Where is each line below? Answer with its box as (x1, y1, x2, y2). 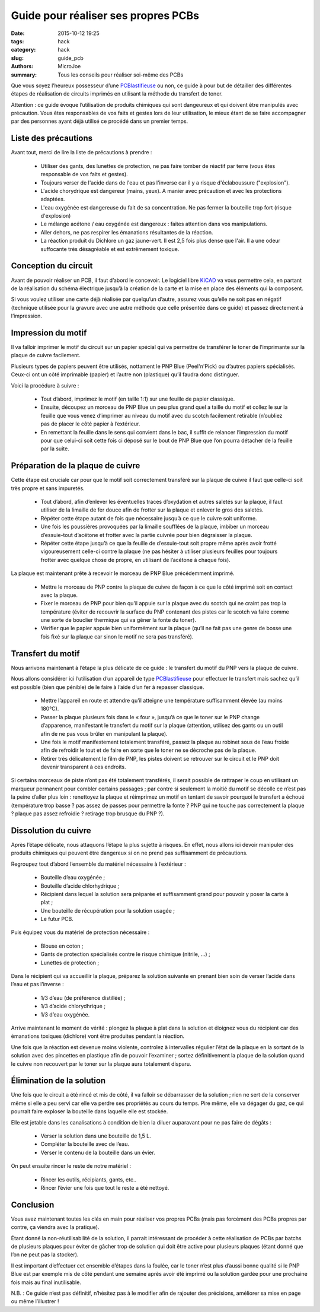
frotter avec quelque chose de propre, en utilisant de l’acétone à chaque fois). (40, 556, 231, 563)
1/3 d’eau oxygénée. (40, 1011, 90, 1018)
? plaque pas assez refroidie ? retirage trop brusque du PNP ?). (11, 810, 165, 817)
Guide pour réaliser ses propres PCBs (11, 9, 200, 22)
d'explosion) (40, 212, 71, 220)
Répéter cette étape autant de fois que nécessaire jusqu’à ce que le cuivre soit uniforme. (40, 514, 257, 522)
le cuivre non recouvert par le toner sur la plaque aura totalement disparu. (11, 1060, 192, 1068)
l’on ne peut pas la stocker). (11, 1251, 79, 1258)
